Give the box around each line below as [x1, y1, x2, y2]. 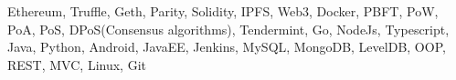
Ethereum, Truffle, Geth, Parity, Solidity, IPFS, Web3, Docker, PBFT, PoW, [7, 2, 439, 20]
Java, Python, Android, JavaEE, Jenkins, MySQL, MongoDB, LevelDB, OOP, [7, 37, 446, 56]
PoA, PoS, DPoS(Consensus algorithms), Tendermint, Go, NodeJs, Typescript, [7, 19, 450, 38]
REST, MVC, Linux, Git [7, 55, 146, 74]
